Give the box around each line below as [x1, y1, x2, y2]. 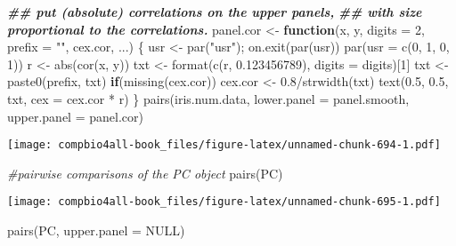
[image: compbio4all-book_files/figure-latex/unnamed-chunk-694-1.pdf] [7, 139, 441, 152]
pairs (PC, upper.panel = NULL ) [7, 221, 185, 240]
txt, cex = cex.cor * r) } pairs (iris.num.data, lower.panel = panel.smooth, [7, 89, 410, 107]
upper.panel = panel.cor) [7, 107, 143, 125]
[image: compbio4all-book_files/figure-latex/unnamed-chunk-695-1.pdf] [7, 195, 441, 209]
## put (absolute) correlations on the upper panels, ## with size [7, 3, 422, 20]
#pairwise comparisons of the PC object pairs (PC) [7, 163, 283, 182]
